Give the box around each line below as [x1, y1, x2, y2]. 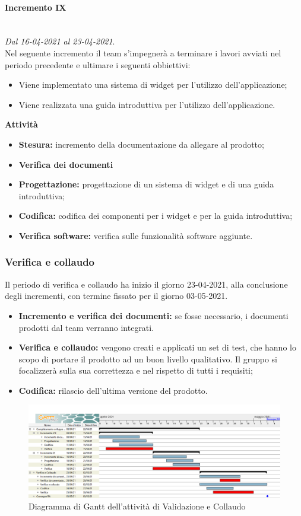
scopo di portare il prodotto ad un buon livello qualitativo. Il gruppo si [18, 352, 277, 365]
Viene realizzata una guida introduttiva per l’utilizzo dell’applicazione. [18, 98, 275, 110]
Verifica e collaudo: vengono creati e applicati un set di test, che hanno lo [18, 341, 296, 353]
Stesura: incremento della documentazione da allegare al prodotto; [18, 138, 264, 150]
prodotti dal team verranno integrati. [18, 321, 154, 333]
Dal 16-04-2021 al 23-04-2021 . [5, 35, 115, 47]
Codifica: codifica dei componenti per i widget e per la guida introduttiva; [18, 209, 293, 222]
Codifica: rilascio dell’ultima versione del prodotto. [18, 384, 208, 396]
